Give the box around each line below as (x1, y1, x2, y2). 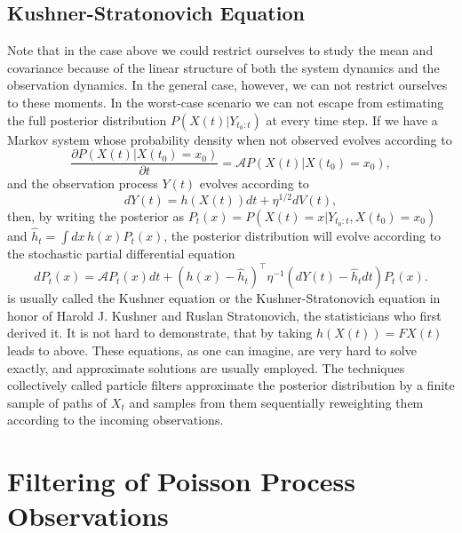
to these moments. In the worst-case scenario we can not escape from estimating (7, 92, 444, 111)
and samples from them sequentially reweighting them (129, 393, 424, 411)
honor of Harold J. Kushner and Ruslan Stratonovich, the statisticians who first (7, 306, 442, 324)
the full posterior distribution (7, 110, 167, 129)
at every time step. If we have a (266, 110, 438, 129)
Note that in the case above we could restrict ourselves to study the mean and (7, 41, 434, 60)
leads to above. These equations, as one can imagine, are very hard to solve (7, 341, 417, 359)
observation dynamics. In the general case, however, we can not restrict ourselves (7, 76, 448, 94)
